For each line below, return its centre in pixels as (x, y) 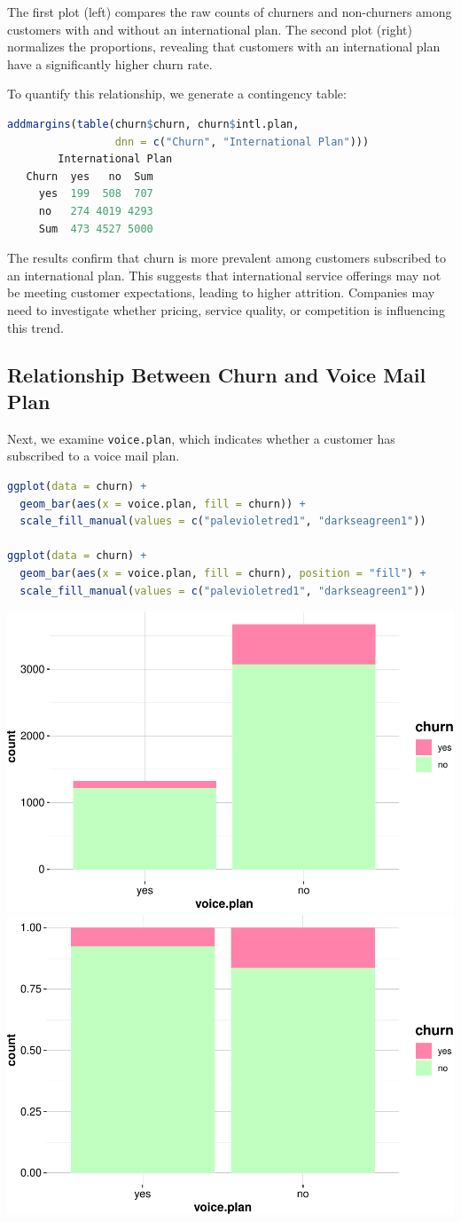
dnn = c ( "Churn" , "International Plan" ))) (242, 142)
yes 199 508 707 (96, 194)
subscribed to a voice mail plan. (94, 456)
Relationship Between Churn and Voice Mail (217, 375)
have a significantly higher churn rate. (110, 63)
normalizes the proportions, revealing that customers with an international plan (224, 47)
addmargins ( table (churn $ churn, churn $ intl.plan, (153, 124)
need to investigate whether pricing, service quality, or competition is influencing (226, 309)
